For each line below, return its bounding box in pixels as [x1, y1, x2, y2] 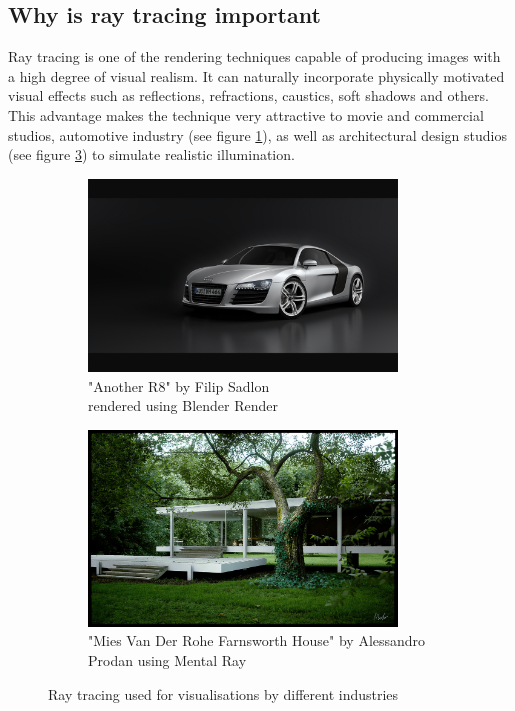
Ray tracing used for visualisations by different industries [48, 683, 399, 704]
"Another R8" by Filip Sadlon [88, 375, 270, 396]
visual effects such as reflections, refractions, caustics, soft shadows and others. [8, 85, 489, 106]
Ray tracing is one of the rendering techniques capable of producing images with [8, 46, 501, 67]
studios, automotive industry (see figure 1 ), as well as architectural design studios [8, 124, 508, 145]
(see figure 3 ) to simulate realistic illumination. [8, 144, 295, 165]
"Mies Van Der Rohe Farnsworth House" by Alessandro [88, 630, 426, 651]
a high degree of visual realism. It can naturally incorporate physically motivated [8, 65, 505, 86]
